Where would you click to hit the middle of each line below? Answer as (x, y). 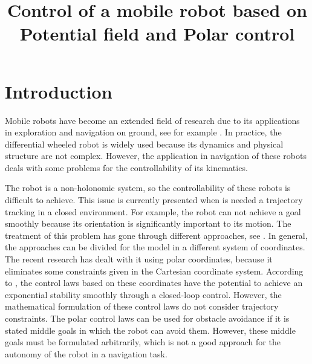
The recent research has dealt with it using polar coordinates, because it (139, 259)
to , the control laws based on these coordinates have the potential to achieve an (154, 283)
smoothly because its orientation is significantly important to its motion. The (148, 223)
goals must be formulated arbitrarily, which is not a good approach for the (143, 342)
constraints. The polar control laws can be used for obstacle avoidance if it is (147, 318)
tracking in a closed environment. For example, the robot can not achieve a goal (153, 211)
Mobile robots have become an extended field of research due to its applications (152, 120)
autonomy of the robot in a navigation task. (86, 353)
